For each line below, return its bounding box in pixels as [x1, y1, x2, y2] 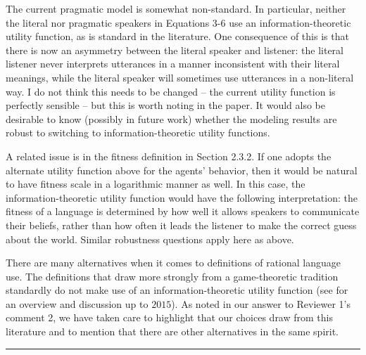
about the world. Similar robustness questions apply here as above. [6, 231, 294, 246]
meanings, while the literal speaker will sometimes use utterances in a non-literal [6, 70, 354, 84]
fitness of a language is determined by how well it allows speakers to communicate [6, 204, 360, 219]
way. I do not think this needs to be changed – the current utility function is [6, 84, 336, 98]
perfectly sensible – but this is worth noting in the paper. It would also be [6, 98, 325, 112]
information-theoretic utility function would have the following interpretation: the [6, 190, 358, 205]
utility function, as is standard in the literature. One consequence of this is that [6, 29, 349, 44]
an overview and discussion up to [6, 296, 149, 311]
